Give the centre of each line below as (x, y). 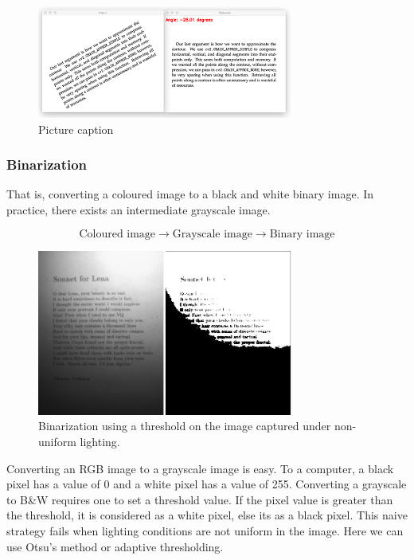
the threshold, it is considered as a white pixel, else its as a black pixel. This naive (207, 515)
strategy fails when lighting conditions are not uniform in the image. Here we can (205, 531)
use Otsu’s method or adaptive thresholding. (115, 546)
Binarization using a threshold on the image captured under (185, 426)
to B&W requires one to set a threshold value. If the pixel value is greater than (200, 499)
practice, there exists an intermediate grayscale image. (139, 209)
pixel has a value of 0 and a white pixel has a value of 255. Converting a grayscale (207, 484)
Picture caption (76, 129)
